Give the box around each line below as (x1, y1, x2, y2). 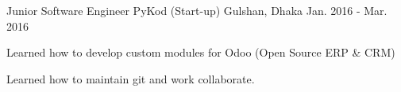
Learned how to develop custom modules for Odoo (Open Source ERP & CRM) (6, 44, 395, 61)
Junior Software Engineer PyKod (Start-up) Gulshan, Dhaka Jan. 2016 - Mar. (6, 2, 388, 18)
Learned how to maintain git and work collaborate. (6, 70, 255, 86)
